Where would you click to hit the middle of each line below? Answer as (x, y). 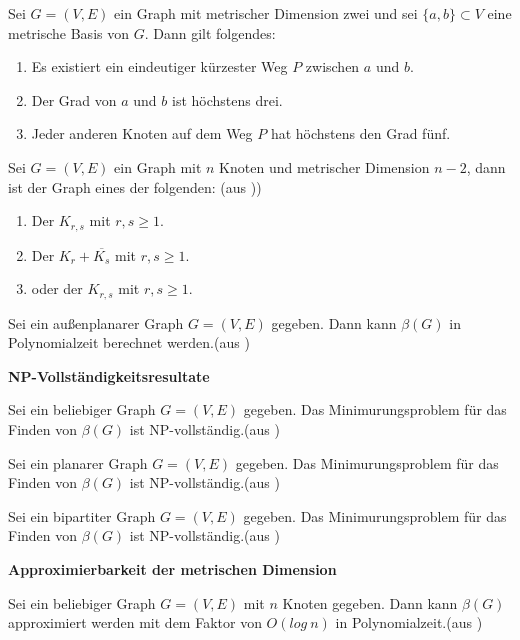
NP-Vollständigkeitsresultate (109, 375)
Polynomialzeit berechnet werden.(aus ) (129, 342)
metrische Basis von (68, 32)
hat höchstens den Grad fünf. (360, 133)
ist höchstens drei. (227, 99)
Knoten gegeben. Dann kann (370, 602)
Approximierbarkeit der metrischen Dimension (172, 569)
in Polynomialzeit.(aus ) (409, 622)
